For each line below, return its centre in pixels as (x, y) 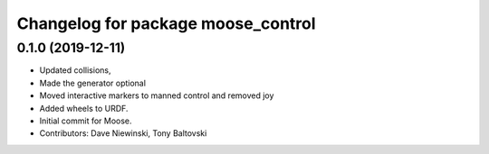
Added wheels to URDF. (84, 108)
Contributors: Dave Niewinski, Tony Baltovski (123, 133)
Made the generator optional (93, 83)
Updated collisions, (75, 70)
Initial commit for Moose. (86, 121)
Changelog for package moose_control (166, 23)
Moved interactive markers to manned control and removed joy (157, 95)
